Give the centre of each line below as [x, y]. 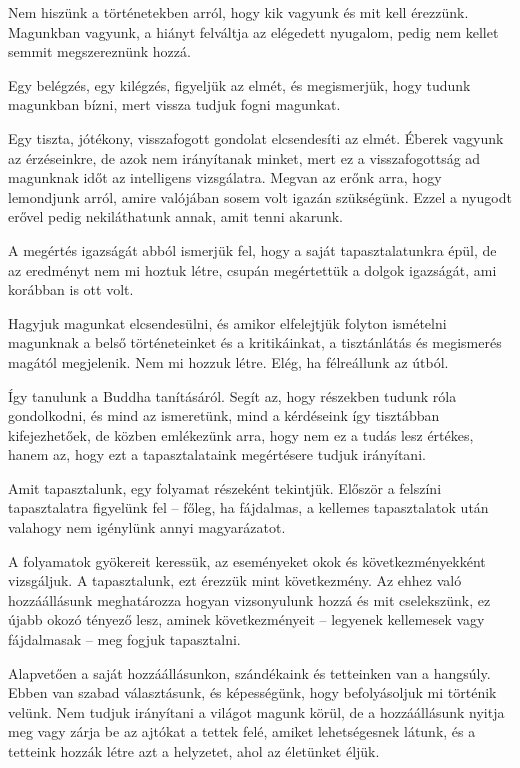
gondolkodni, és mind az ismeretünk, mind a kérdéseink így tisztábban [224, 415]
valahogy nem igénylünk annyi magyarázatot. [147, 527]
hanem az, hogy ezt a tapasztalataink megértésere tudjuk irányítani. [217, 454]
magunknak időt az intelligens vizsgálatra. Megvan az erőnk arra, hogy [225, 177]
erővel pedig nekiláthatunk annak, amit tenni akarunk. [175, 216]
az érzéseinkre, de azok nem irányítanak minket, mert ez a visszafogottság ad [244, 157]
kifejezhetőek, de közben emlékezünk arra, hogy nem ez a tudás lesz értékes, [241, 434]
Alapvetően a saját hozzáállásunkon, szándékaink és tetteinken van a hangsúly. [249, 672]
